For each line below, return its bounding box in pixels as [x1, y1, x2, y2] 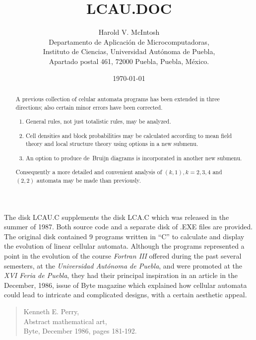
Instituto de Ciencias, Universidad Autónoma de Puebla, [43, 46, 215, 57]
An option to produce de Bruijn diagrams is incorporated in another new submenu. [26, 153, 242, 162]
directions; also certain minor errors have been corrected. [15, 103, 163, 111]
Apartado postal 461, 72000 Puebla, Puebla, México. [49, 56, 209, 66]
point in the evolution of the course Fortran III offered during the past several [4, 251, 242, 261]
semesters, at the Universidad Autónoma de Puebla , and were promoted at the [4, 260, 242, 271]
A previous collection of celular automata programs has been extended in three [15, 94, 220, 103]
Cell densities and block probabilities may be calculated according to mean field [26, 131, 232, 139]
